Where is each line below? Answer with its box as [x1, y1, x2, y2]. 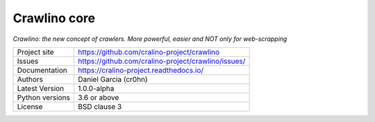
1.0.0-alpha [77, 83, 115, 93]
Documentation [17, 65, 67, 75]
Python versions [17, 92, 71, 102]
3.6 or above [77, 92, 119, 102]
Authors [17, 74, 43, 84]
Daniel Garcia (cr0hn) [77, 74, 149, 84]
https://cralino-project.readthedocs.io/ [77, 65, 204, 75]
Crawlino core [12, 10, 96, 26]
